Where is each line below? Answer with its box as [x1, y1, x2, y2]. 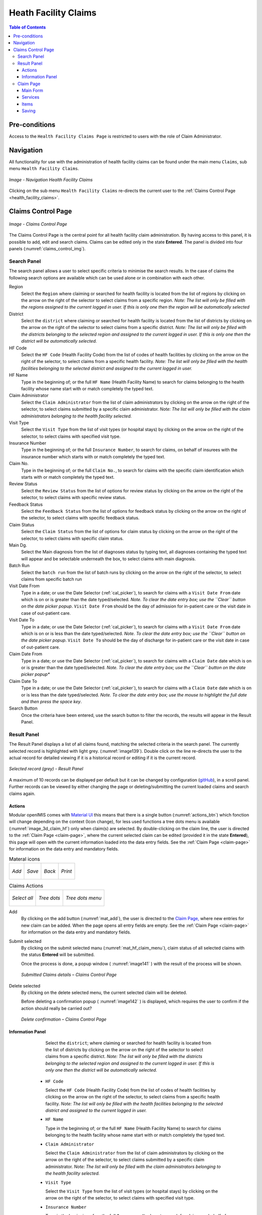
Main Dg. [9, 542, 27, 548]
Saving [22, 108, 36, 114]
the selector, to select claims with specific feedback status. [21, 515, 140, 521]
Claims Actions [9, 882, 44, 889]
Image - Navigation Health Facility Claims [9, 176, 93, 182]
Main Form [22, 87, 43, 93]
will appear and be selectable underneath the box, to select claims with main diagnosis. [21, 555, 196, 561]
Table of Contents [9, 24, 46, 30]
